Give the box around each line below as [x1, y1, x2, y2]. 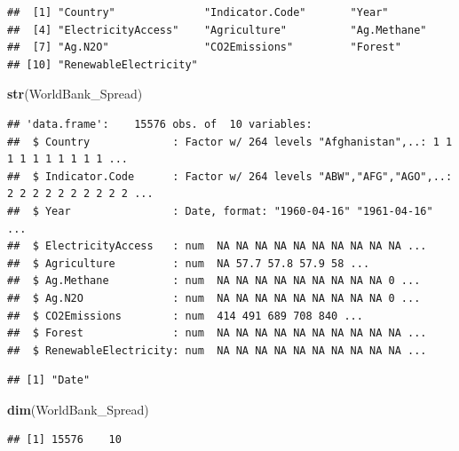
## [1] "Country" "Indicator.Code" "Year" [7, 6, 389, 19]
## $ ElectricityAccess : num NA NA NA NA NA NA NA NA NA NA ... [7, 240, 427, 253]
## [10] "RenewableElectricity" [7, 58, 198, 71]
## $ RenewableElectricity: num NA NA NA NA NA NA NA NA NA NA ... [7, 344, 427, 357]
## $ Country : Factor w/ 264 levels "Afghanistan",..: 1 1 [7, 135, 453, 148]
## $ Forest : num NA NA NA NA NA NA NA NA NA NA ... [7, 327, 427, 340]
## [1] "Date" [7, 374, 91, 387]
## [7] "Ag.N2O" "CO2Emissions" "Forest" [7, 41, 401, 54]
